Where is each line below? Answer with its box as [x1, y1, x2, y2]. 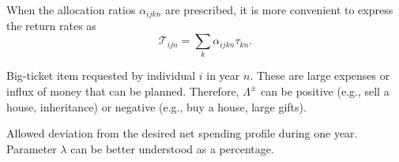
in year [206, 67, 240, 84]
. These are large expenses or [250, 67, 390, 84]
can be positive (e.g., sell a [260, 82, 390, 99]
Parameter [6, 140, 57, 156]
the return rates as [6, 17, 96, 34]
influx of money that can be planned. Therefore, [6, 82, 239, 99]
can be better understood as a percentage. [70, 140, 274, 156]
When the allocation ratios [6, 2, 136, 17]
